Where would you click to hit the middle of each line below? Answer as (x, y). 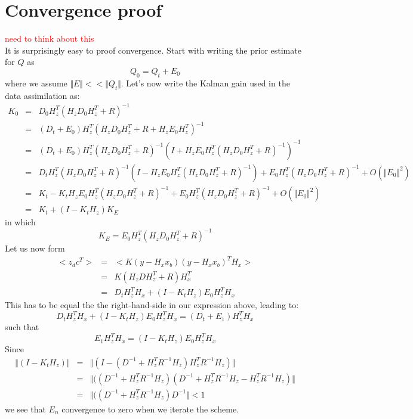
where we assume (36, 83)
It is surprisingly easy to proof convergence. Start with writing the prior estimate (153, 50)
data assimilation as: (42, 95)
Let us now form (35, 248)
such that (22, 327)
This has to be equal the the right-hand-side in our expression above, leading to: (152, 305)
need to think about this (50, 38)
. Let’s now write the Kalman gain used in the (205, 83)
